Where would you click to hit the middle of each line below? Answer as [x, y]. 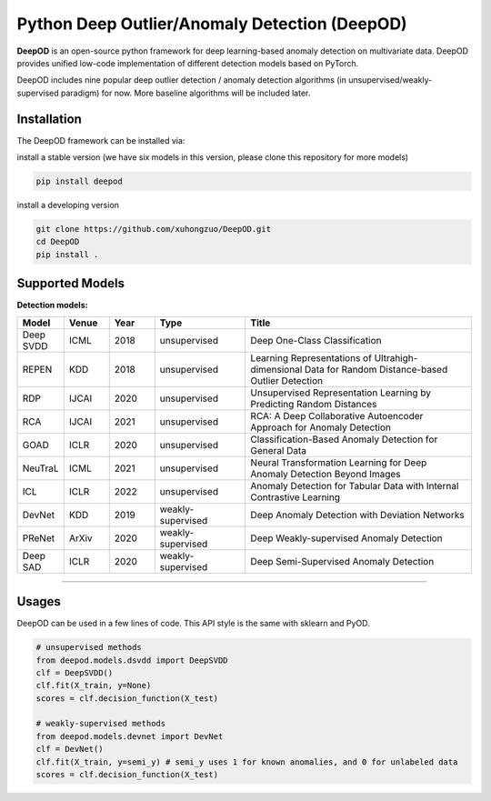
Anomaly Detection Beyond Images [326, 474]
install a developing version [68, 205]
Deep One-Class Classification [316, 340]
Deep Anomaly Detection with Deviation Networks [357, 515]
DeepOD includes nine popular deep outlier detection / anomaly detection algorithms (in [182, 80]
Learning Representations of [311, 357]
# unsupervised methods [89, 647]
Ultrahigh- [396, 357]
